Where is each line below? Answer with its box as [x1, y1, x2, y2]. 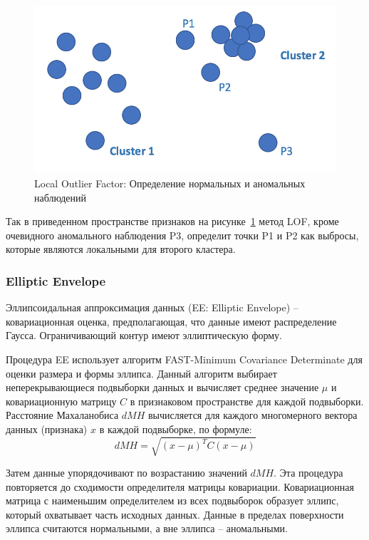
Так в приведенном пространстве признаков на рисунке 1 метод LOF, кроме [6, 214, 339, 229]
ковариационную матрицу [6, 393, 117, 408]
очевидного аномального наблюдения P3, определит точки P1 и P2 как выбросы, [6, 227, 359, 242]
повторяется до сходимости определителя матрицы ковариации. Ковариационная [6, 479, 354, 494]
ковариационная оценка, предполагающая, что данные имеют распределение [6, 313, 337, 328]
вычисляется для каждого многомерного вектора [147, 407, 358, 422]
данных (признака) [6, 421, 88, 436]
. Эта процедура [274, 465, 343, 480]
